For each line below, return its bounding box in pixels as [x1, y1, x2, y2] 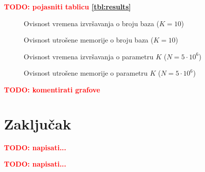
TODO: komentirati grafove [4, 84, 100, 94]
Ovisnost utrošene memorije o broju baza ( [24, 35, 154, 45]
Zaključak [4, 113, 71, 133]
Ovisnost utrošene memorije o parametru [24, 68, 148, 78]
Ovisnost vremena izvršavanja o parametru [24, 51, 154, 61]
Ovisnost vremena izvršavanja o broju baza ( [24, 18, 160, 28]
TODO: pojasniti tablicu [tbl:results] [4, 1, 131, 11]
